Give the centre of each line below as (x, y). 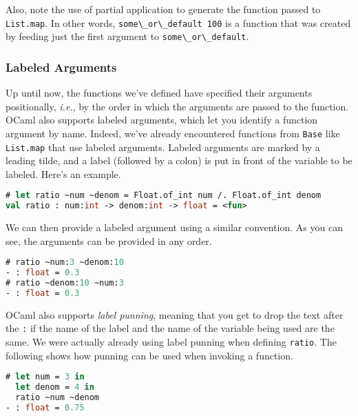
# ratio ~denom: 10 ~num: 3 (65, 283)
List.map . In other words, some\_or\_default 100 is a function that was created (178, 22)
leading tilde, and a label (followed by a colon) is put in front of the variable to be (179, 160)
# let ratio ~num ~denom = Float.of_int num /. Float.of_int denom (164, 196)
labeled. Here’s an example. (63, 174)
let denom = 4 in (55, 387)
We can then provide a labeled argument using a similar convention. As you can (174, 227)
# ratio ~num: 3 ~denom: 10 (65, 263)
